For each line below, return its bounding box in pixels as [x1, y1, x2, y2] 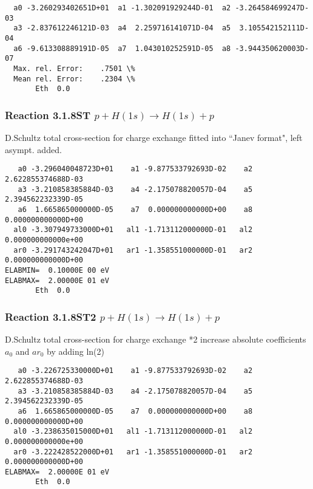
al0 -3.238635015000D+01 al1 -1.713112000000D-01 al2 [13, 427, 253, 436]
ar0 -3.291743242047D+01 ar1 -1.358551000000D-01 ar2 [13, 245, 253, 255]
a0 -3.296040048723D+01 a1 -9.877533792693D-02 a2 [18, 165, 253, 174]
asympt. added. [5, 143, 62, 156]
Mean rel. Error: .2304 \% [13, 74, 135, 83]
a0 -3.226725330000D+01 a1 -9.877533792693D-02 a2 [18, 366, 253, 375]
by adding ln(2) [47, 344, 105, 357]
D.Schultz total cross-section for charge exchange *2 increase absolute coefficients [5, 333, 306, 346]
